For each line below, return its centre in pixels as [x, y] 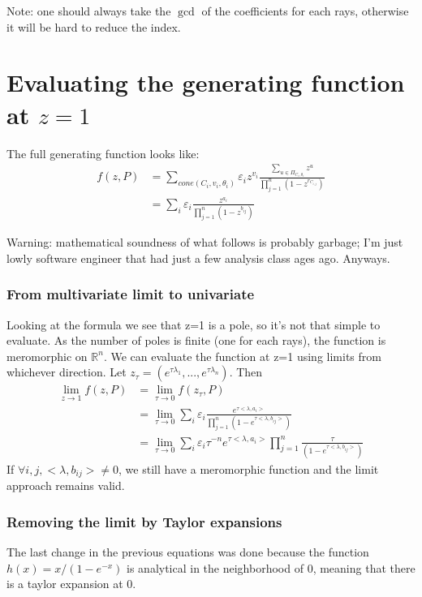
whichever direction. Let [67, 372]
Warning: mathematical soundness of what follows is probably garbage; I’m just [205, 242]
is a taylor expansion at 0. [71, 584]
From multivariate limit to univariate [131, 294]
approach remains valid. [66, 485]
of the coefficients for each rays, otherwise [305, 11]
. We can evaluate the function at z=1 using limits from [242, 356]
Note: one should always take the [89, 11]
